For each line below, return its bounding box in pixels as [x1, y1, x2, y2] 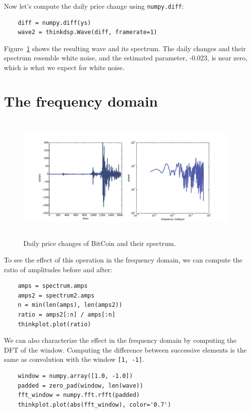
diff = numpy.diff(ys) [18, 19, 91, 26]
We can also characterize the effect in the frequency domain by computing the [4, 335, 237, 345]
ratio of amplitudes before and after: [4, 264, 112, 274]
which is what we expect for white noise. [4, 62, 125, 73]
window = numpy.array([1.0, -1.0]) [18, 372, 133, 379]
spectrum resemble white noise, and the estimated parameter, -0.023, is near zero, [4, 53, 248, 63]
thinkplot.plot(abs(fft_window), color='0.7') [18, 401, 171, 408]
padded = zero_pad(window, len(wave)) [18, 382, 143, 389]
